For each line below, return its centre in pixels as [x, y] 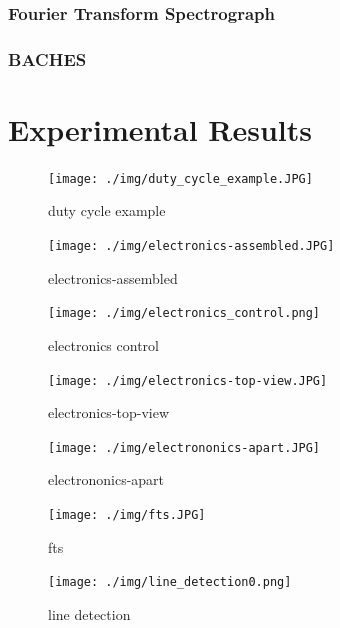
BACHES [47, 58]
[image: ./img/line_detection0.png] [170, 582]
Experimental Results [160, 128]
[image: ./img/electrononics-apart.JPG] [184, 447]
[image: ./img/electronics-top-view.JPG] [188, 380]
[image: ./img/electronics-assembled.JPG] [191, 246]
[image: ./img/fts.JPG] [127, 515]
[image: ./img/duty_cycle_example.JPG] [180, 178]
